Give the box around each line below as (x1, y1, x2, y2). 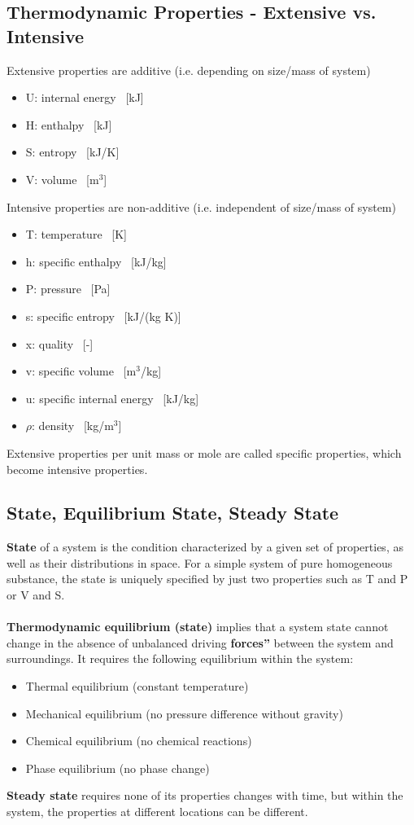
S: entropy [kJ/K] (25, 143, 120, 160)
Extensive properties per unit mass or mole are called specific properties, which (7, 444, 402, 461)
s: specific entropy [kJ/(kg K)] (25, 307, 181, 324)
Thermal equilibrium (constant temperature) (25, 678, 249, 695)
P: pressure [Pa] (25, 280, 111, 297)
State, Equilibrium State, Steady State (7, 500, 339, 525)
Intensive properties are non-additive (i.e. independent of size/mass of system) (7, 198, 396, 215)
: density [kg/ (32, 417, 105, 434)
